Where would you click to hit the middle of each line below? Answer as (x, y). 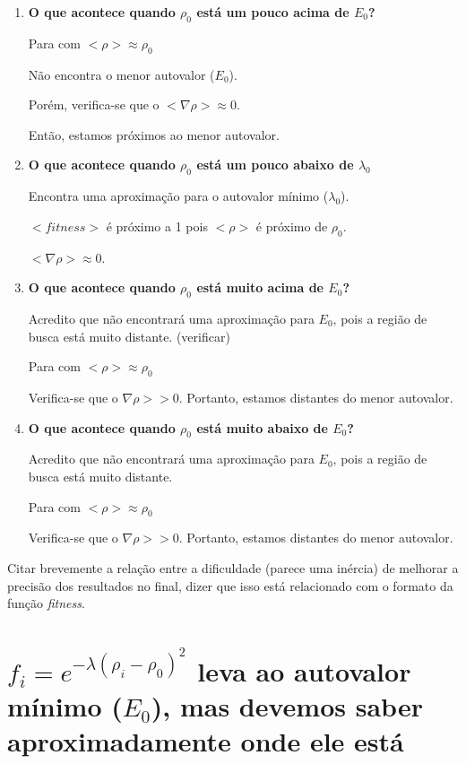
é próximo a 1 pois (157, 226)
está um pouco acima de (273, 12)
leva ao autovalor (304, 671)
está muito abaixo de (262, 427)
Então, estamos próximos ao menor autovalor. (154, 134)
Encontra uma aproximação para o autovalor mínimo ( (178, 196)
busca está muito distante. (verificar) (129, 336)
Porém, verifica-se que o (94, 104)
